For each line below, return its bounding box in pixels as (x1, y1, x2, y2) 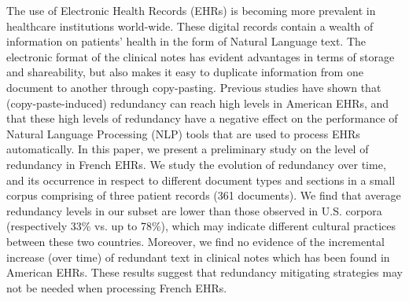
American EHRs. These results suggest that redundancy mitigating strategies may (6, 264, 403, 281)
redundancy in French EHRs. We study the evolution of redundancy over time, (6, 156, 386, 172)
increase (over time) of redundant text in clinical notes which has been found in (6, 248, 390, 265)
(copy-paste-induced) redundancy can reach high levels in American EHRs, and (6, 94, 389, 111)
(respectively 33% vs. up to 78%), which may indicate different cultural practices (6, 218, 396, 234)
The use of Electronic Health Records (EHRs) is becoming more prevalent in (6, 2, 376, 18)
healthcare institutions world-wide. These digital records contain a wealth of (6, 17, 374, 34)
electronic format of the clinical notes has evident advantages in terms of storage (6, 48, 395, 64)
